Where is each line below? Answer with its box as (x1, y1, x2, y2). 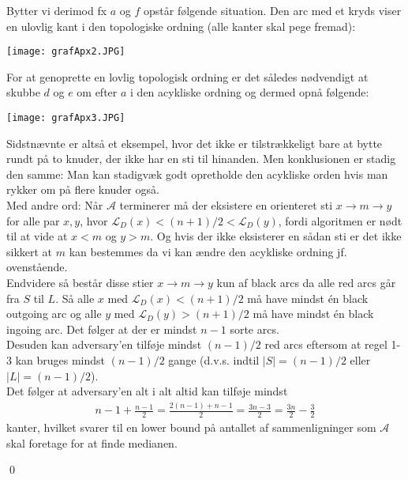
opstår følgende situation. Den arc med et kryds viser (144, 2, 402, 18)
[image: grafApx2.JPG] (6, 46, 125, 58)
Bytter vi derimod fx (6, 2, 107, 18)
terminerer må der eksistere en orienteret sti (119, 197, 333, 214)
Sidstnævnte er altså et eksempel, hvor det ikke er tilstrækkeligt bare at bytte (6, 134, 383, 151)
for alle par (6, 212, 60, 229)
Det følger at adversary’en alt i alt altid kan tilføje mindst (6, 383, 288, 399)
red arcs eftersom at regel (264, 336, 387, 353)
